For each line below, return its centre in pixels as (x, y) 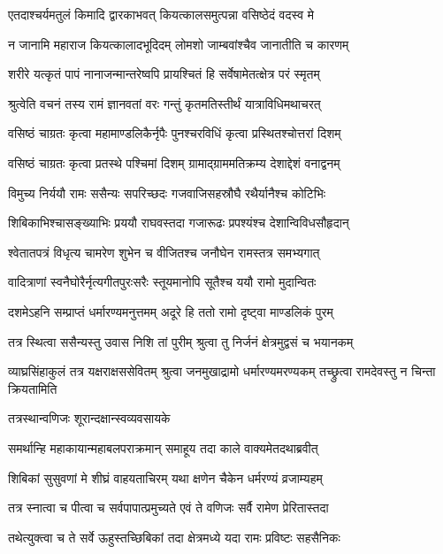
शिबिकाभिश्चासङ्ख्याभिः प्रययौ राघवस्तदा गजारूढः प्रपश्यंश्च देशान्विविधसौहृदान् (179, 223)
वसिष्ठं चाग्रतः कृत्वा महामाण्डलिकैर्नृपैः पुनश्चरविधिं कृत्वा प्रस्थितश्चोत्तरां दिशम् (175, 133)
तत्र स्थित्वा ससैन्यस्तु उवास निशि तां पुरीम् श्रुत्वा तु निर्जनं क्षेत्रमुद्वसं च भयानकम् (181, 341)
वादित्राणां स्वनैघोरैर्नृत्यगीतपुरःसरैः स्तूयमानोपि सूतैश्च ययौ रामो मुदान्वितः (162, 282)
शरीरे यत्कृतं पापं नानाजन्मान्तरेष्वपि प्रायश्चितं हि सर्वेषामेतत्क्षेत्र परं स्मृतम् (164, 74)
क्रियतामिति (33, 388)
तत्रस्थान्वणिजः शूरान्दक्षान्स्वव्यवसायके (89, 418)
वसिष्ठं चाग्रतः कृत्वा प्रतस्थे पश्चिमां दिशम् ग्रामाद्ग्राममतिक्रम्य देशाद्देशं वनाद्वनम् (174, 162)
